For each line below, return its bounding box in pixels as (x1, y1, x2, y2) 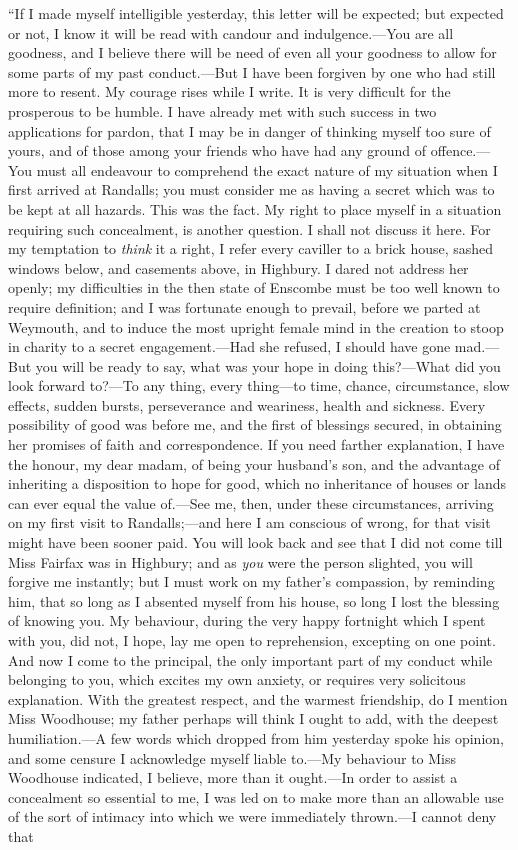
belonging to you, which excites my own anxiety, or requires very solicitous (8, 669, 466, 690)
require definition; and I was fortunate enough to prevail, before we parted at (8, 296, 481, 317)
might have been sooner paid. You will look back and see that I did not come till (8, 532, 503, 553)
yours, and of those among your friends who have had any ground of (8, 140, 427, 161)
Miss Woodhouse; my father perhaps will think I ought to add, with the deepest (8, 708, 499, 729)
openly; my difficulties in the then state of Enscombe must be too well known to (8, 277, 500, 298)
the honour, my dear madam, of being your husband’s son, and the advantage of (8, 453, 500, 474)
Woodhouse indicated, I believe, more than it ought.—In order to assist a (8, 767, 458, 788)
